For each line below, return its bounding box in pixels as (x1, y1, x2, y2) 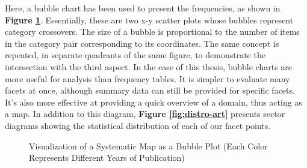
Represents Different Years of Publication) (29, 151, 185, 164)
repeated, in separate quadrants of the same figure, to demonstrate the (5, 49, 265, 61)
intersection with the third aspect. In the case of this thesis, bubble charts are (5, 60, 293, 73)
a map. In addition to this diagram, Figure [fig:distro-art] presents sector (5, 107, 285, 120)
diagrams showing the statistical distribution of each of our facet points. (5, 119, 271, 131)
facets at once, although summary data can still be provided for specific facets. (5, 84, 295, 97)
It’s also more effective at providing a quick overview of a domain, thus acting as (5, 95, 302, 108)
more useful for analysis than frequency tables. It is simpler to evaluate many (5, 72, 290, 85)
